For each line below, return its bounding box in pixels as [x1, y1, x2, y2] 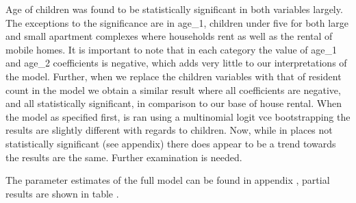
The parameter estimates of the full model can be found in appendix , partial [5, 173, 330, 187]
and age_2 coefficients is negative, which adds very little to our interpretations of [5, 56, 347, 70]
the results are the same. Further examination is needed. [5, 150, 242, 164]
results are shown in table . [5, 186, 119, 200]
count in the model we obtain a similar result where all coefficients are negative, [5, 82, 341, 97]
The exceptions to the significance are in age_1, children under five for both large [5, 15, 348, 29]
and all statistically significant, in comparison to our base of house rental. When [5, 96, 342, 110]
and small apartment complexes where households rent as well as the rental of [5, 29, 333, 43]
